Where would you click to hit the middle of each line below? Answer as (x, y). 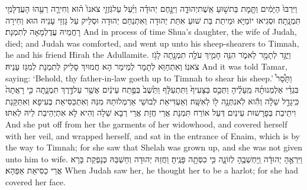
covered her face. (35, 181)
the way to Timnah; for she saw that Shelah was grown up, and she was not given (154, 147)
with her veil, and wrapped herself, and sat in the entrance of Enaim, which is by (153, 135)
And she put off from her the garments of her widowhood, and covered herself (146, 124)
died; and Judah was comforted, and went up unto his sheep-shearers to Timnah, (152, 43)
